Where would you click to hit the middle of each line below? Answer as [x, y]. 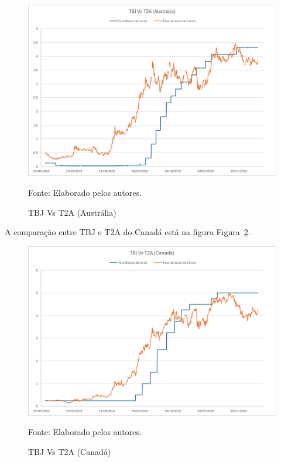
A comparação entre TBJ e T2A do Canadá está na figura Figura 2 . [128, 232]
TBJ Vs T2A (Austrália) [72, 212]
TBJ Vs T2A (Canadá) [70, 451]
